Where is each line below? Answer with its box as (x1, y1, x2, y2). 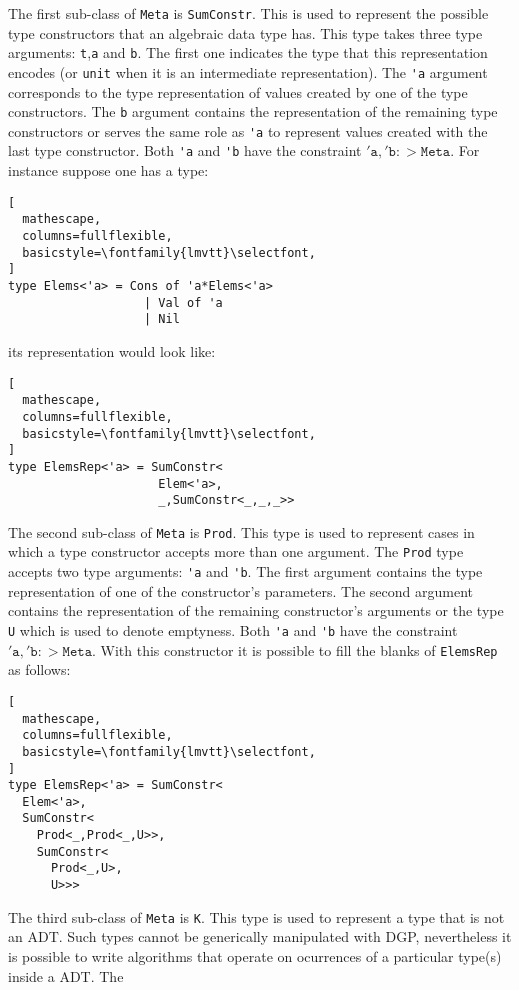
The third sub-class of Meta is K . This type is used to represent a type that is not (8, 906, 505, 927)
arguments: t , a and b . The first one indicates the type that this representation (8, 42, 488, 63)
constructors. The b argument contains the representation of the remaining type (8, 101, 498, 122)
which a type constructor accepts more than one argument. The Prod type (8, 541, 464, 562)
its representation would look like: (8, 340, 216, 361)
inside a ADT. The (8, 965, 124, 986)
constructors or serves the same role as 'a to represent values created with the (8, 120, 488, 141)
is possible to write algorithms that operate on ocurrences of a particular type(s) (8, 946, 502, 966)
